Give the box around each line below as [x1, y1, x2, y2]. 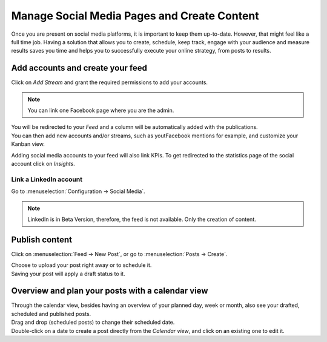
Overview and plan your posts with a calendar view [11, 286, 208, 296]
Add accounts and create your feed [11, 63, 148, 73]
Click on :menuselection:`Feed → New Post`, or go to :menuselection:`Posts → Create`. [11, 250, 228, 257]
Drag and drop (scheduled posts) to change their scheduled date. [11, 318, 175, 326]
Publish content [11, 234, 73, 245]
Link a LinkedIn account [11, 175, 83, 183]
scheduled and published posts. [11, 310, 91, 317]
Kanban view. [11, 140, 45, 148]
